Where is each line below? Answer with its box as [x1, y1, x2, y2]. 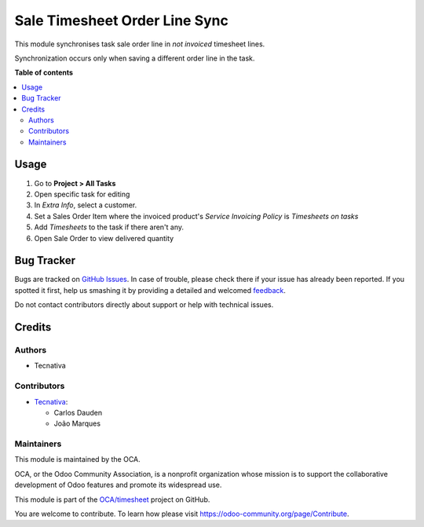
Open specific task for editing [34, 189, 130, 199]
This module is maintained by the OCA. [14, 455, 141, 464]
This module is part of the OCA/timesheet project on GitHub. [14, 495, 210, 504]
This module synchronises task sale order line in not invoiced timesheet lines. [14, 39, 265, 49]
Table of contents [14, 68, 74, 78]
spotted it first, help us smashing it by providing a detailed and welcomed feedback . [14, 285, 287, 295]
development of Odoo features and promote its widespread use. [14, 480, 222, 490]
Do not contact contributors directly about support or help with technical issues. [14, 300, 274, 309]
